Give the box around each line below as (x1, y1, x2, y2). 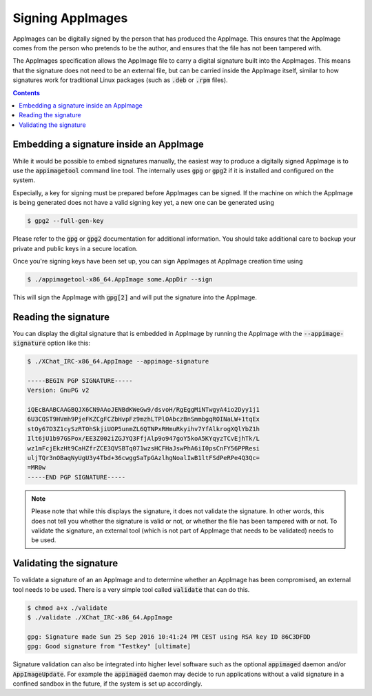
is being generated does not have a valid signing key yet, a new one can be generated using (12, 199, 275, 207)
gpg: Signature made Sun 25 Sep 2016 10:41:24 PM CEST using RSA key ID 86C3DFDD (27, 633, 311, 641)
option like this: (47, 339, 91, 348)
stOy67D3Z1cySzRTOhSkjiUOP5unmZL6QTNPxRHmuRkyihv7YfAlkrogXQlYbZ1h (27, 425, 260, 432)
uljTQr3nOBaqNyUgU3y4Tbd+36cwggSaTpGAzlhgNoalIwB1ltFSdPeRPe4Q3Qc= (27, 454, 260, 462)
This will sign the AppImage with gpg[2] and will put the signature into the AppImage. (12, 293, 258, 301)
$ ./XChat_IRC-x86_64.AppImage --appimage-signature (27, 357, 209, 366)
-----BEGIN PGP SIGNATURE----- (27, 377, 134, 384)
